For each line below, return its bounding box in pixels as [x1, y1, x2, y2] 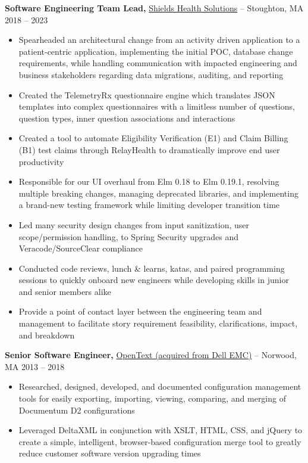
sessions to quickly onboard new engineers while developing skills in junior [18, 274, 289, 286]
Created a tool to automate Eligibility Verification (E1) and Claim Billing [18, 132, 288, 144]
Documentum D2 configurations [18, 403, 135, 416]
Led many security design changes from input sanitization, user [18, 218, 250, 231]
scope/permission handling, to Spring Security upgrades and [18, 230, 238, 243]
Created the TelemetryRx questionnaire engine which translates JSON [18, 88, 275, 101]
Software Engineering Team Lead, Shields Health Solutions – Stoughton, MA [5, 2, 304, 14]
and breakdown [18, 328, 75, 341]
